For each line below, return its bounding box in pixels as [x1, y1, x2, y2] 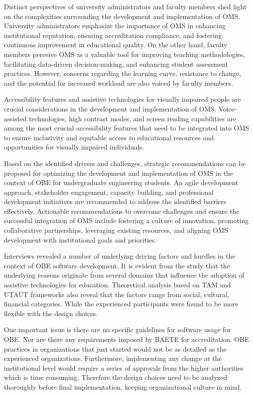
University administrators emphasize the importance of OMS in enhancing [4, 20, 226, 31]
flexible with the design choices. [4, 308, 98, 318]
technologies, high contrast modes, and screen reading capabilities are [29, 113, 236, 123]
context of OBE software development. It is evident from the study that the [4, 260, 230, 270]
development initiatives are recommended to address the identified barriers [4, 196, 227, 207]
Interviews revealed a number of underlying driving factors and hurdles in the [4, 251, 235, 261]
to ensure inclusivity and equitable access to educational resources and [4, 132, 214, 142]
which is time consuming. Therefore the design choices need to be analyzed [4, 372, 227, 382]
